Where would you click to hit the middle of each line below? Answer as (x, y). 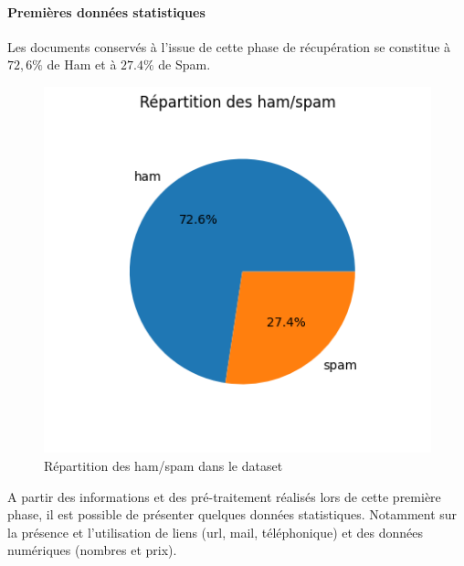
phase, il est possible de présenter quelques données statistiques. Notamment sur (232, 514)
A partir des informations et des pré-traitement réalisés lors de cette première (224, 496)
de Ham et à (82, 64)
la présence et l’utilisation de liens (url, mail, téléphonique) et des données (216, 532)
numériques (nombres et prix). (92, 550)
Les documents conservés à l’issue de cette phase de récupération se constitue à (229, 46)
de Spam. (185, 64)
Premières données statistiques (106, 11)
